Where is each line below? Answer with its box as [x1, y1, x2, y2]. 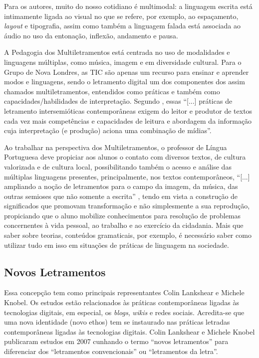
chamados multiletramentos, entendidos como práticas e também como [4, 86, 220, 96]
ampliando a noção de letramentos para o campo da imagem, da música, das [4, 181, 238, 191]
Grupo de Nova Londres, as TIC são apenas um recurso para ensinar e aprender [4, 66, 249, 77]
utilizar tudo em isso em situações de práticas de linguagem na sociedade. [4, 239, 229, 250]
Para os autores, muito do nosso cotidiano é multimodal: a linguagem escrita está [4, 1, 253, 11]
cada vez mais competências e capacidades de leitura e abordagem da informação [4, 115, 252, 126]
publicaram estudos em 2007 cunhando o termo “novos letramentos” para [4, 336, 229, 347]
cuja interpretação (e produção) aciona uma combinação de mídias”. [4, 125, 212, 136]
